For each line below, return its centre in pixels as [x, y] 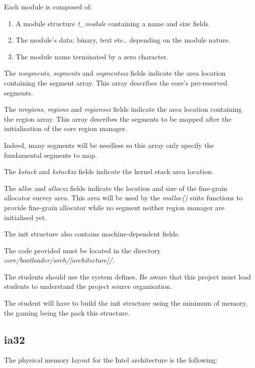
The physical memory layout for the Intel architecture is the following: [111, 360]
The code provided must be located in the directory [82, 250]
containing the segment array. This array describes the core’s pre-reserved [116, 82]
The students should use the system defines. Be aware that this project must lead [127, 276]
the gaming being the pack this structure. [67, 312]
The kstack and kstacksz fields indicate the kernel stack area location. [109, 171]
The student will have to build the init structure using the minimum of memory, [126, 303]
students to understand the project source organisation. [88, 286]
